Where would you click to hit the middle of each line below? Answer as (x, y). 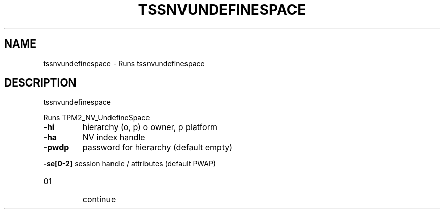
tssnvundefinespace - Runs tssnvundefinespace (124, 63)
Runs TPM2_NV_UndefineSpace (97, 118)
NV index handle (114, 137)
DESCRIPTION (40, 83)
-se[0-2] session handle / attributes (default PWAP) (130, 164)
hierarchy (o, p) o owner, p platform (150, 127)
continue (99, 200)
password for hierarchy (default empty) (157, 147)
